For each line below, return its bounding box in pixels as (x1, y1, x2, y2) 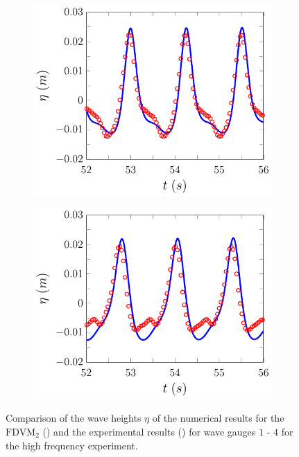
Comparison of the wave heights (6, 411, 142, 425)
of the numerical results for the (152, 411, 284, 425)
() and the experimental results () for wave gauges (42, 424, 256, 438)
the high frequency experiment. (6, 438, 138, 452)
